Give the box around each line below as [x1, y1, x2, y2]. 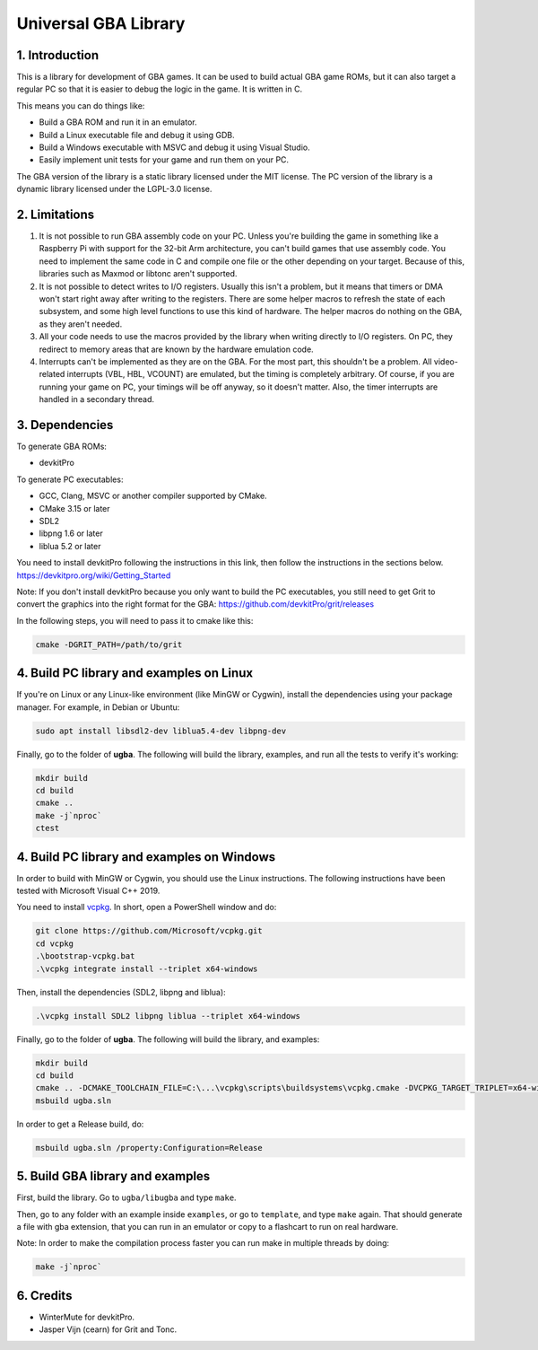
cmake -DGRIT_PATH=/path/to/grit [35, 639, 183, 650]
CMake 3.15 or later [39, 503, 111, 513]
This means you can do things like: [16, 100, 145, 111]
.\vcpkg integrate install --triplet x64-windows [35, 963, 258, 974]
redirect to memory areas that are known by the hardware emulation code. [39, 344, 314, 355]
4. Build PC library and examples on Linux [16, 665, 254, 681]
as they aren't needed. [39, 319, 123, 329]
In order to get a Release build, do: [16, 1118, 144, 1129]
